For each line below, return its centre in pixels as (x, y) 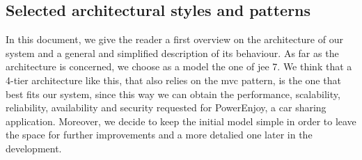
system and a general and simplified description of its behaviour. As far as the (172, 53)
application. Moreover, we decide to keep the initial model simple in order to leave (181, 121)
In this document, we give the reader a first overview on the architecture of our (174, 39)
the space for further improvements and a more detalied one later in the (159, 135)
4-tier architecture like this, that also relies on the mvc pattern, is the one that (173, 80)
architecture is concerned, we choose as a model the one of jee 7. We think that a (179, 66)
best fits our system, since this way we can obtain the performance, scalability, (173, 94)
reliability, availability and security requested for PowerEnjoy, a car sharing (166, 107)
